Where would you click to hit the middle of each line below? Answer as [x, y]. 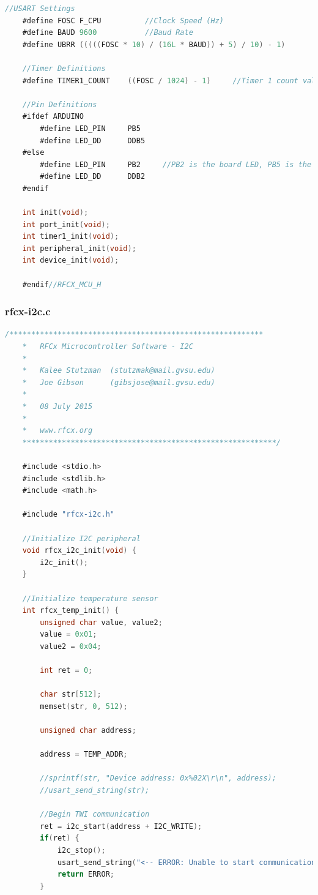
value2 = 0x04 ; [71, 646]
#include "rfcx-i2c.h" [68, 515]
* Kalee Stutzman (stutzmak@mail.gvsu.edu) [119, 371]
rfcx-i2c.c [28, 311]
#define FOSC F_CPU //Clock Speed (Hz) [123, 21]
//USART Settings [40, 9]
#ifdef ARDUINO [53, 117]
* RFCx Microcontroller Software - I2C [108, 347]
